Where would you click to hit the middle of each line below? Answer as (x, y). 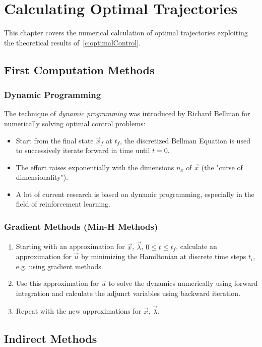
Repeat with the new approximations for (79, 311)
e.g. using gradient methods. (59, 266)
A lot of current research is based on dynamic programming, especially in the (135, 194)
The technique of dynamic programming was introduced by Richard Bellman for (127, 113)
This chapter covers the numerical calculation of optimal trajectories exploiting (126, 33)
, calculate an (196, 246)
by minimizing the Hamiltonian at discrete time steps (164, 256)
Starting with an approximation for (70, 246)
